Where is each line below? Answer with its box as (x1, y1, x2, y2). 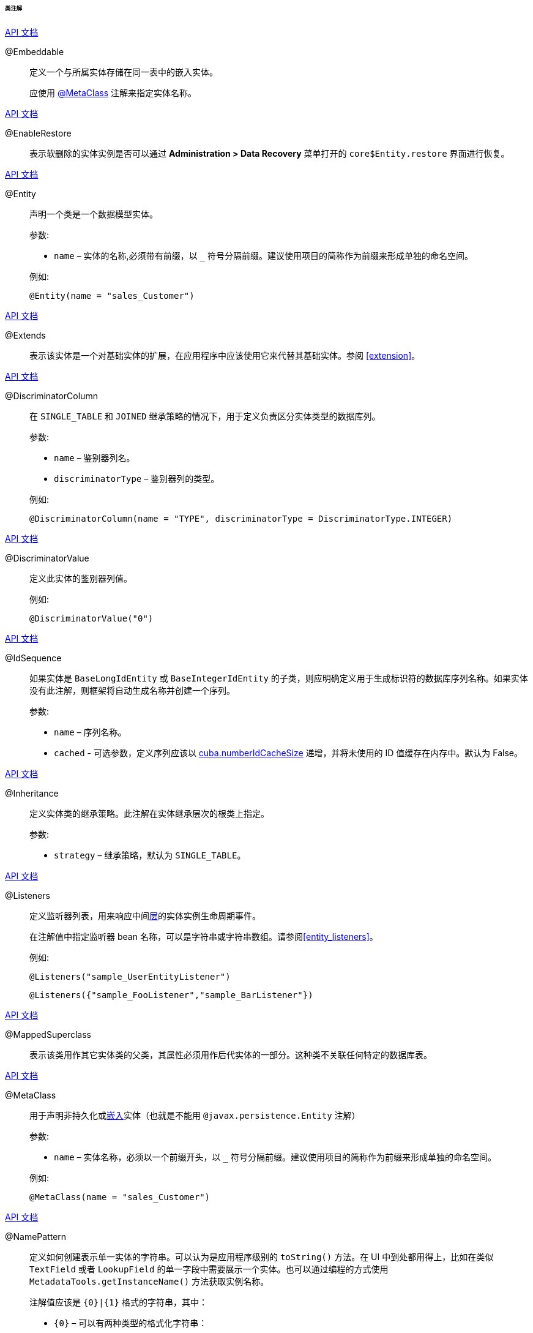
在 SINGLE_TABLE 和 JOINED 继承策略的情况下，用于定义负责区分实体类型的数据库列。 (29, 410, 381, 421)
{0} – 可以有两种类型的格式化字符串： (54, 1317, 207, 1328)
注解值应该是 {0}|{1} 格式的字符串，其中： (29, 1296, 207, 1307)
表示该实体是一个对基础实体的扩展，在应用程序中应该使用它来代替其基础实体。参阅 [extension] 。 (29, 350, 420, 361)
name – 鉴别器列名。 (54, 452, 135, 463)
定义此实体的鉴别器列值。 (29, 573, 132, 584)
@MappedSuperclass (5, 1029, 91, 1040)
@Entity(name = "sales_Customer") (29, 290, 195, 301)
